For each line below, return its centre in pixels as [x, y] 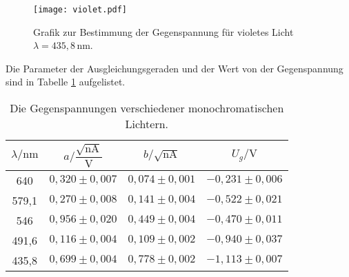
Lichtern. [147, 124]
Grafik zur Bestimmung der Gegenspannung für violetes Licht [163, 31]
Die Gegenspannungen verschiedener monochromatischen [147, 108]
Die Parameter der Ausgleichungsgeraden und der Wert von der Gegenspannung [174, 68]
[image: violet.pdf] [80, 10]
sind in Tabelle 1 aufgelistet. [66, 82]
